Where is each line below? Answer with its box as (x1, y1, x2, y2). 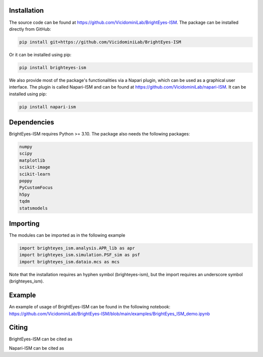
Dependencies (9, 118, 55, 127)
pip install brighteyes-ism (19, 65, 86, 70)
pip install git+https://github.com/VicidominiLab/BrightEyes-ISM (19, 39, 181, 45)
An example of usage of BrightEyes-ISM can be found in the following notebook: (9, 304, 170, 310)
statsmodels (19, 205, 48, 211)
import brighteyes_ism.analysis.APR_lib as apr (19, 245, 135, 251)
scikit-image (19, 165, 51, 170)
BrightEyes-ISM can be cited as (9, 336, 73, 342)
